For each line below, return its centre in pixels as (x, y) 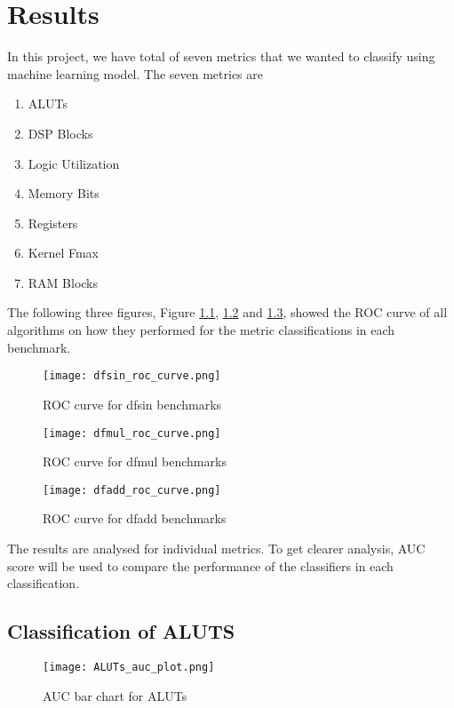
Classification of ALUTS (121, 631)
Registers (53, 223)
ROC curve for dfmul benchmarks (135, 461)
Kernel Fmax (63, 253)
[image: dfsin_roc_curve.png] (132, 376)
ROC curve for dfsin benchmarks (132, 404)
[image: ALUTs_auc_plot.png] (129, 667)
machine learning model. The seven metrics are (135, 73)
